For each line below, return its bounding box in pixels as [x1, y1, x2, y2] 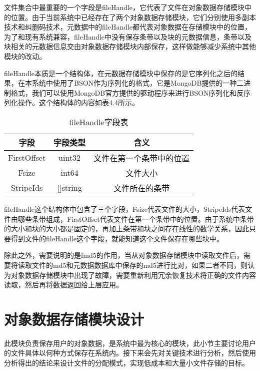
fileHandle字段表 [69, 116, 128, 128]
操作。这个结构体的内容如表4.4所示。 [17, 97, 139, 108]
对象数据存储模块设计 [4, 308, 144, 329]
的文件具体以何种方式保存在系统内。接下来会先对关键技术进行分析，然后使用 [4, 347, 256, 358]
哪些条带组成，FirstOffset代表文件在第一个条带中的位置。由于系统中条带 [17, 213, 254, 224]
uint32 [58, 152, 81, 164]
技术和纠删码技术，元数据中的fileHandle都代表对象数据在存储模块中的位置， [4, 22, 252, 32]
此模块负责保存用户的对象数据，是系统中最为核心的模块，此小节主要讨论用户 [4, 337, 256, 348]
